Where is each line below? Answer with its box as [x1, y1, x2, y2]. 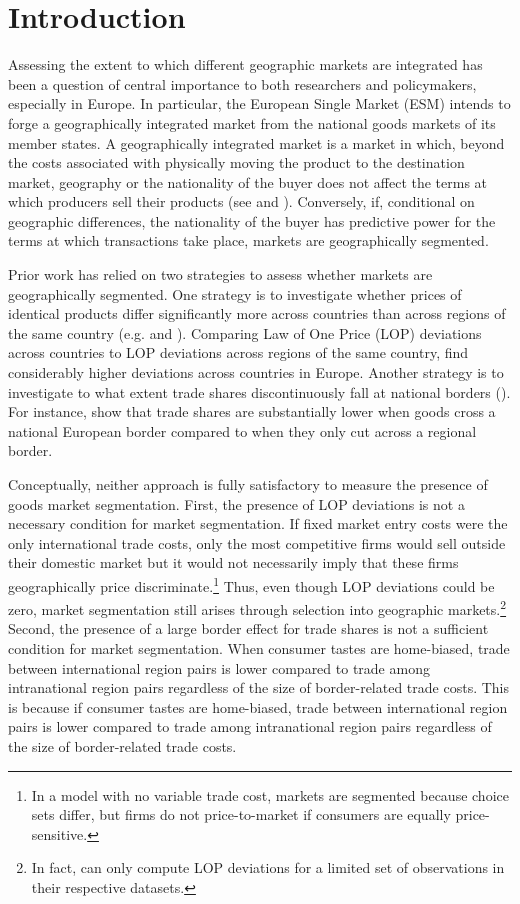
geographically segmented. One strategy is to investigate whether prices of [8, 283, 462, 304]
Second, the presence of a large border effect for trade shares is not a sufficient [8, 618, 489, 639]
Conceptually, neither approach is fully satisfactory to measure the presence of [8, 474, 488, 494]
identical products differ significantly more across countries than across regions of [8, 303, 506, 324]
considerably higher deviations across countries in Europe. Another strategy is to [8, 362, 504, 383]
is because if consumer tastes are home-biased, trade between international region [8, 696, 508, 717]
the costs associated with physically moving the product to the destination [8, 152, 465, 173]
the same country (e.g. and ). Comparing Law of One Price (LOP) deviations [8, 322, 482, 343]
